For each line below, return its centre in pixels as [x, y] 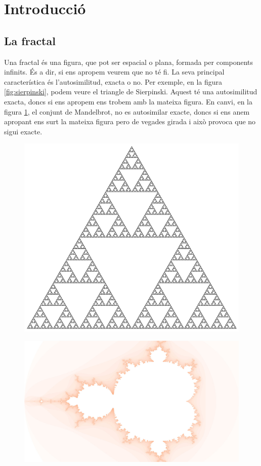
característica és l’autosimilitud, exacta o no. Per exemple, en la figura [113, 81]
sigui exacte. [23, 131]
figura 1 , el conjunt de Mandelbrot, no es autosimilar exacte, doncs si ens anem [127, 111]
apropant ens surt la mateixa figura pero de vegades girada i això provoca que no [130, 121]
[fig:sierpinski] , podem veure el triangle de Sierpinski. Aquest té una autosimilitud [131, 92]
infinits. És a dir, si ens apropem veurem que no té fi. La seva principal [114, 72]
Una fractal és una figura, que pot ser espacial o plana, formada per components [129, 62]
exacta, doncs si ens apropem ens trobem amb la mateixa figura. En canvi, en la [128, 101]
